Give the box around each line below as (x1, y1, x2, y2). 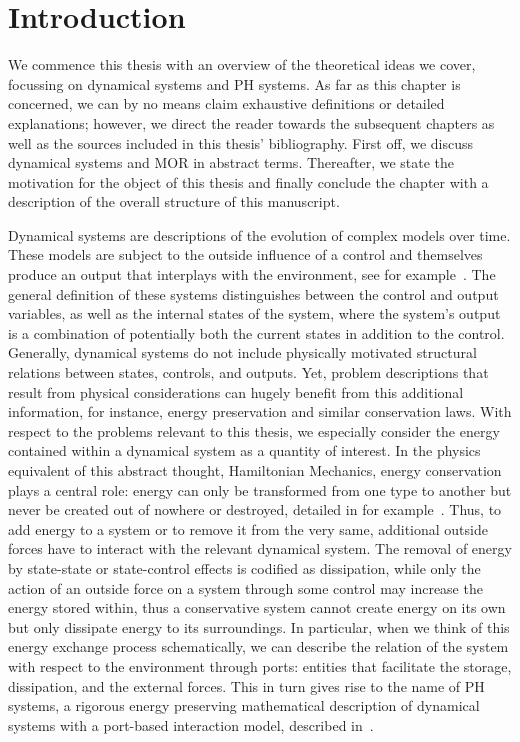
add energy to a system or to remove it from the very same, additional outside (8, 518, 488, 539)
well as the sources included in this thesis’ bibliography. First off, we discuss (8, 132, 474, 153)
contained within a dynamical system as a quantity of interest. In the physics (8, 440, 481, 461)
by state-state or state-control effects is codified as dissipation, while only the (8, 557, 481, 578)
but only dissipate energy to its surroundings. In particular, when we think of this (8, 616, 510, 637)
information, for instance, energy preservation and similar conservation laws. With (8, 401, 512, 422)
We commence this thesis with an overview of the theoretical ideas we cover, (8, 54, 476, 75)
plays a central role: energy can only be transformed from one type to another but (8, 479, 512, 500)
